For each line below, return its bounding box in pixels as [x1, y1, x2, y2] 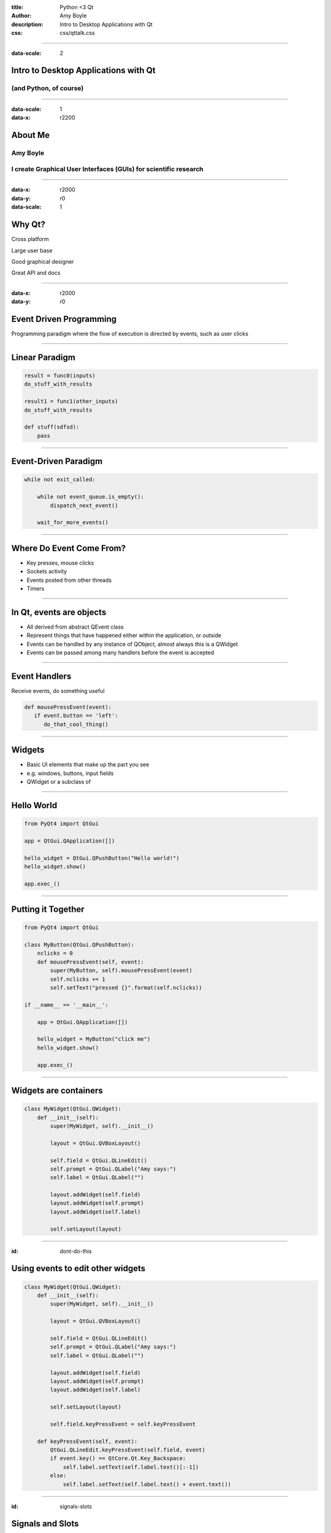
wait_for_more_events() [37, 519, 108, 526]
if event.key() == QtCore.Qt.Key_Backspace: [50, 1455, 186, 1462]
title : [11, 4, 24, 10]
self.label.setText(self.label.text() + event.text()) [63, 1481, 232, 1488]
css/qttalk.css [59, 29, 95, 37]
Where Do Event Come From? [11, 543, 126, 553]
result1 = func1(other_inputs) [24, 398, 119, 405]
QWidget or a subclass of [26, 778, 91, 785]
